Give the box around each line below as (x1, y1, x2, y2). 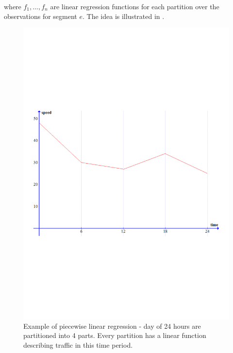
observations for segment (4, 11, 77, 21)
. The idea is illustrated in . (83, 11, 165, 21)
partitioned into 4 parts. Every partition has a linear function (23, 330, 206, 340)
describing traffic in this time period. (23, 339, 133, 350)
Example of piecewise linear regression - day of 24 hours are (23, 320, 201, 331)
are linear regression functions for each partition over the (50, 1, 219, 11)
